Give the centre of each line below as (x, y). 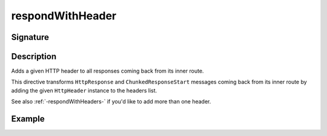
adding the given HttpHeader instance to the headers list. (84, 90)
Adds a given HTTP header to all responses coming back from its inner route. (107, 71)
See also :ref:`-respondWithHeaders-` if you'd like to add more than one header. (111, 102)
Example (28, 119)
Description (34, 57)
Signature (30, 37)
